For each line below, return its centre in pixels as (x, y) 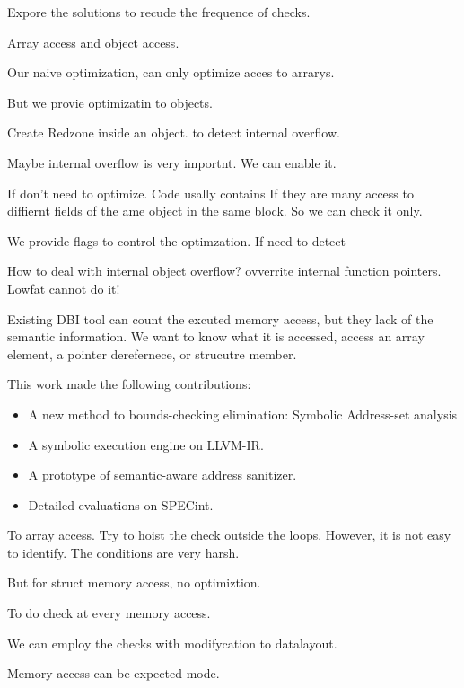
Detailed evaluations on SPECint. (121, 504)
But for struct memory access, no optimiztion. (134, 582)
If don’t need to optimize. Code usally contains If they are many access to (210, 193)
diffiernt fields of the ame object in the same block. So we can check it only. (215, 211)
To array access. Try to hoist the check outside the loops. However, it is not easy (229, 535)
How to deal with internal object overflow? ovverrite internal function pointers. (224, 271)
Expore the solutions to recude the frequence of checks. (159, 12)
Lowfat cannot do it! (64, 288)
